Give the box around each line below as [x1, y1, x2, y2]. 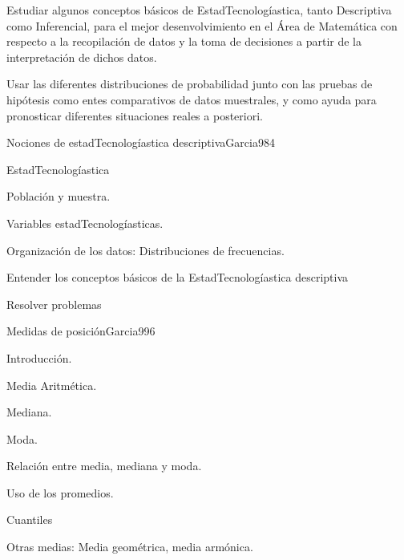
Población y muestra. [6, 188, 111, 205]
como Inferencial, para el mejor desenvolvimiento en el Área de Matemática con [6, 17, 398, 34]
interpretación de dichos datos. [6, 48, 157, 65]
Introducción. [6, 349, 72, 366]
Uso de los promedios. [6, 484, 114, 501]
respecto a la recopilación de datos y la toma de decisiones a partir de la [6, 33, 362, 50]
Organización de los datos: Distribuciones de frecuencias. [6, 241, 285, 258]
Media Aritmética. [6, 376, 97, 393]
